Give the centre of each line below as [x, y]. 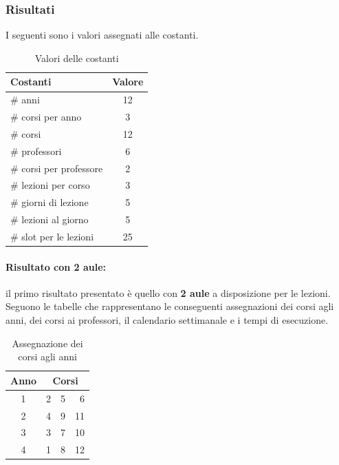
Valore [128, 82]
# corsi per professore [57, 168]
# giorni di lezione [50, 202]
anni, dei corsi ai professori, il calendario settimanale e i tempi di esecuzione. [167, 320]
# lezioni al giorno [50, 219]
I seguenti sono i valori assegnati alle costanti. [102, 35]
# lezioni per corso [50, 185]
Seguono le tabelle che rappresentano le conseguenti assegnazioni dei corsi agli [170, 306]
